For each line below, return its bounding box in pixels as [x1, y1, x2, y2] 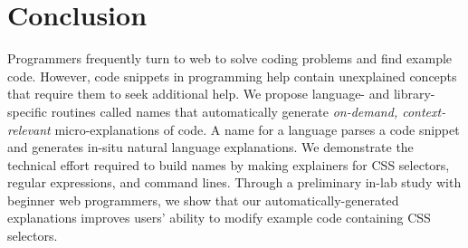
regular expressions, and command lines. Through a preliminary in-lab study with [7, 173, 462, 192]
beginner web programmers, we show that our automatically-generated [7, 190, 399, 209]
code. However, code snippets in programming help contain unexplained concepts [7, 66, 457, 85]
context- [402, 101, 446, 120]
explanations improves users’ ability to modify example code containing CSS [7, 208, 431, 227]
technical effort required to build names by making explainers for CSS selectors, [7, 155, 450, 174]
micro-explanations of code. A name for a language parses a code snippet [54, 119, 460, 138]
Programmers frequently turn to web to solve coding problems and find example [7, 49, 453, 68]
